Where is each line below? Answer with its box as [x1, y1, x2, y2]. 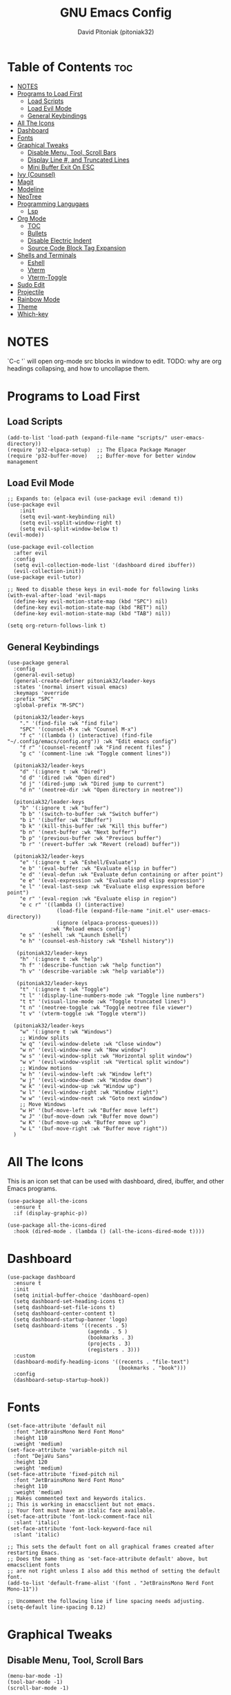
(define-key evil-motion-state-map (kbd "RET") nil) [13, 604, 168, 611]
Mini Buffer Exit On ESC [27, 162, 94, 171]
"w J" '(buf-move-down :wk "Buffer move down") [19, 1113, 159, 1121]
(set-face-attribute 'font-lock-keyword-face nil [7, 1526, 153, 1533]
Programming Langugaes [17, 199, 90, 208]
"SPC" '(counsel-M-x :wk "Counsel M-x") [19, 726, 137, 733]
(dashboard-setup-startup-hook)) [13, 1377, 110, 1384]
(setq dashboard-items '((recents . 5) [13, 1322, 128, 1329]
